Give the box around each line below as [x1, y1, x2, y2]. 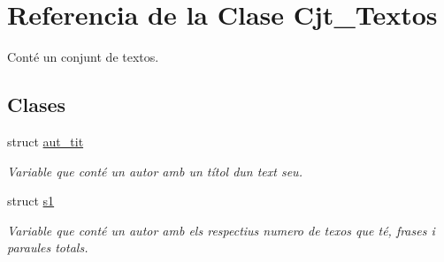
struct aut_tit [7, 131, 84, 150]
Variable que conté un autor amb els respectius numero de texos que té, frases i [7, 221, 435, 239]
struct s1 [7, 191, 55, 210]
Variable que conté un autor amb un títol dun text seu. [7, 161, 302, 180]
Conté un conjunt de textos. [7, 48, 159, 66]
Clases [7, 91, 66, 118]
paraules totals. [7, 238, 88, 257]
